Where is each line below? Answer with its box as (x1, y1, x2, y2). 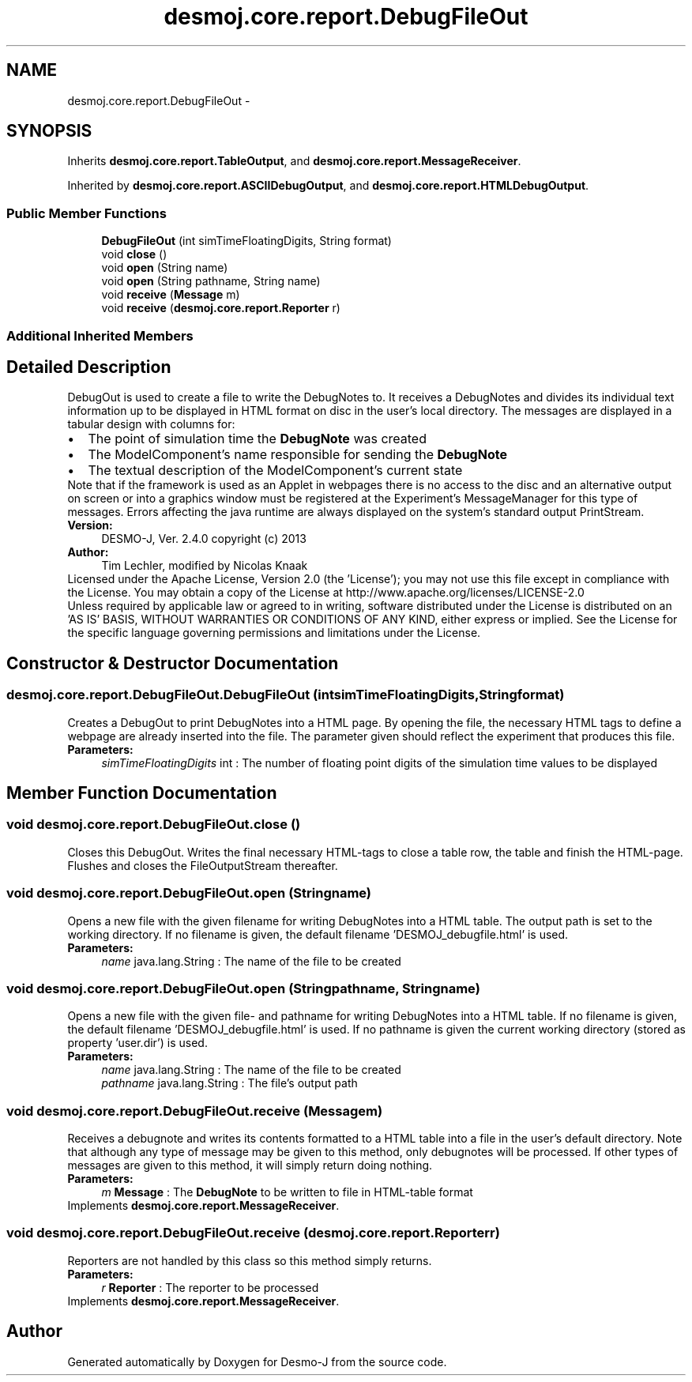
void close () (101, 247, 167, 262)
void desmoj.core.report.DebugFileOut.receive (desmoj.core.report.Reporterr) (6, 1225, 500, 1241)
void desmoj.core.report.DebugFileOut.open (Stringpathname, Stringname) (6, 980, 480, 996)
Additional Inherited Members (6, 327, 194, 344)
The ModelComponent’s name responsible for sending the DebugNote (88, 446, 507, 463)
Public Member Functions (6, 205, 167, 221)
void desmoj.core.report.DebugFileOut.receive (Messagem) (6, 1102, 383, 1119)
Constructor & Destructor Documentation (6, 653, 339, 673)
